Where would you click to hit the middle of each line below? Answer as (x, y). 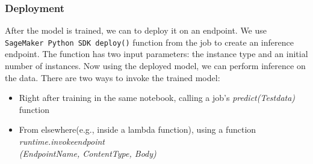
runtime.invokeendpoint (62, 141)
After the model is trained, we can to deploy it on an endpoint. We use (136, 30)
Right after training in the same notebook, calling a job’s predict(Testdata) (157, 98)
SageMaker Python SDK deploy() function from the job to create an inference (149, 42)
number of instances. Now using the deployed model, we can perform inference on (155, 66)
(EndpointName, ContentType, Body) (88, 153)
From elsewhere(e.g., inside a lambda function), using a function (138, 129)
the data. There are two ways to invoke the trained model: (113, 77)
